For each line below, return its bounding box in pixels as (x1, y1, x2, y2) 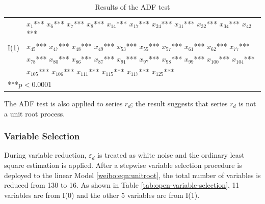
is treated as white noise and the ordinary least (97, 150, 245, 160)
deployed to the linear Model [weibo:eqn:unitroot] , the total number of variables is (4, 169, 261, 180)
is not (238, 98, 256, 108)
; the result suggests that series (131, 98, 228, 108)
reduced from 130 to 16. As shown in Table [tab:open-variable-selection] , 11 (4, 180, 240, 190)
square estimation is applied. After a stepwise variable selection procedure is (4, 159, 242, 170)
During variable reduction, (4, 150, 87, 160)
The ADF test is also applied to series (4, 98, 123, 108)
